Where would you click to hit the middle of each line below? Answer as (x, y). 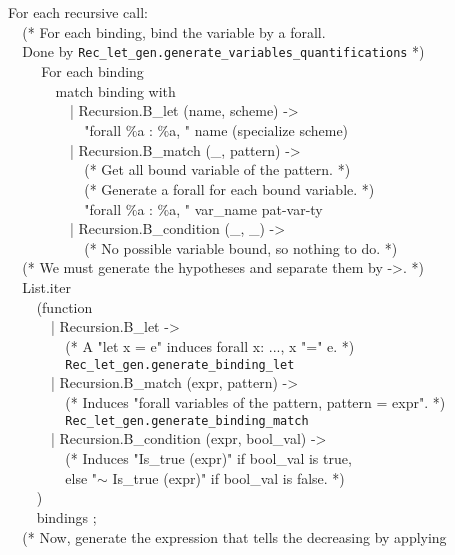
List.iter (46, 287)
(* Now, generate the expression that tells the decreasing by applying (234, 536)
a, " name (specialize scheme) (259, 129)
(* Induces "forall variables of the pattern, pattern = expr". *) (255, 402)
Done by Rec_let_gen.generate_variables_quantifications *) (223, 51)
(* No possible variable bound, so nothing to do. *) (241, 247)
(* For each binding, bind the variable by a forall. (174, 31)
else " (81, 477)
